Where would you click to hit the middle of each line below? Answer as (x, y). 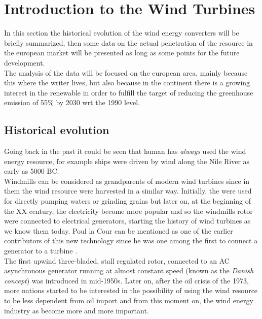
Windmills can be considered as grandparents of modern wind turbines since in (127, 181)
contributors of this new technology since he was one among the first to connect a (131, 241)
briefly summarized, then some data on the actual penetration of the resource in (128, 42)
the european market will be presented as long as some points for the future (122, 53)
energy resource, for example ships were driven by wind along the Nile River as (127, 161)
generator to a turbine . (41, 251)
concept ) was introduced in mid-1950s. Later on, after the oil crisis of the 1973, (126, 280)
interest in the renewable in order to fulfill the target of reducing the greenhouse (129, 92)
